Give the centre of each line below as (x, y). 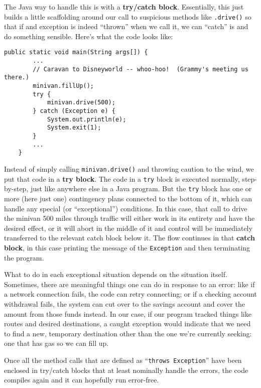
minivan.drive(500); (81, 103)
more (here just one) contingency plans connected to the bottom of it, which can (128, 198)
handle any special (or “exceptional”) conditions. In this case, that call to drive (126, 208)
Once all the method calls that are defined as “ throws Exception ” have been (123, 360)
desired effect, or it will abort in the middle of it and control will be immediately (128, 228)
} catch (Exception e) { (74, 111)
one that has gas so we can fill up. (56, 343)
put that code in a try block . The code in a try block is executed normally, (122, 178)
